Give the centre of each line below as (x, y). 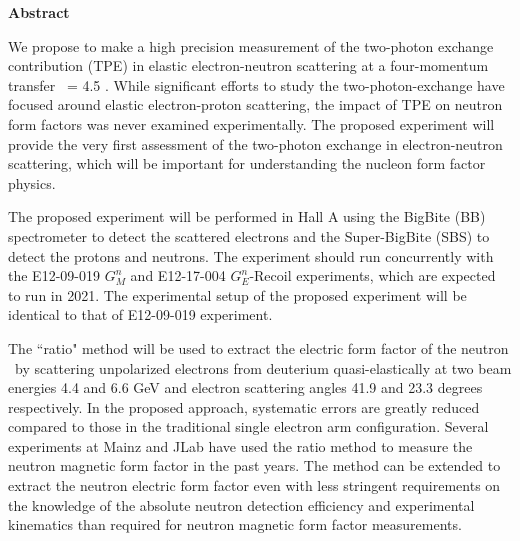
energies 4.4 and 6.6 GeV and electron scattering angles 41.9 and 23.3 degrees (245, 387)
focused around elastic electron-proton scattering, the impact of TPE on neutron (255, 104)
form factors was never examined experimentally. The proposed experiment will (251, 123)
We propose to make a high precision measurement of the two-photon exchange (251, 45)
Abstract (39, 12)
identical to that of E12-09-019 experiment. (140, 314)
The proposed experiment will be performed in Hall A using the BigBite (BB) (247, 216)
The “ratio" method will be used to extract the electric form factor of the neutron (258, 347)
